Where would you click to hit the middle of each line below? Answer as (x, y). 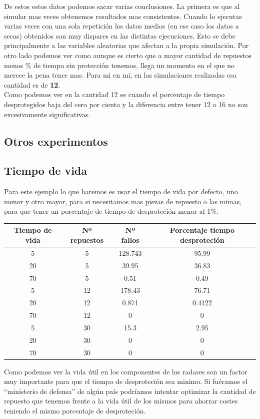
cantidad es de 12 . (32, 84)
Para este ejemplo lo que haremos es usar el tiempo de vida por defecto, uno (121, 191)
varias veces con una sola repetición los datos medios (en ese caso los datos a (121, 26)
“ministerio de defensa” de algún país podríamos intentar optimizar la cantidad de (130, 391)
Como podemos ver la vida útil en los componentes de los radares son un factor (126, 371)
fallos (130, 240)
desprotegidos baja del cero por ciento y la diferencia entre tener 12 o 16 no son (126, 104)
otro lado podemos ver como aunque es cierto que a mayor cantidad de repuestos (128, 55)
